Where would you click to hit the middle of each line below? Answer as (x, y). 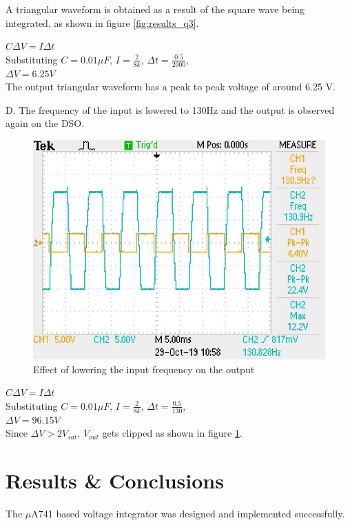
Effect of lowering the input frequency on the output (144, 369)
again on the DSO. (45, 123)
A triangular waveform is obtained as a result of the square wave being (155, 9)
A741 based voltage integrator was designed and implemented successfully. (188, 513)
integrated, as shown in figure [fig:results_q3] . (102, 22)
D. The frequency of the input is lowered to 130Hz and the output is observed (170, 109)
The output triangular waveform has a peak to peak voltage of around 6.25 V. (171, 87)
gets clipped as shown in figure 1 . (172, 433)
